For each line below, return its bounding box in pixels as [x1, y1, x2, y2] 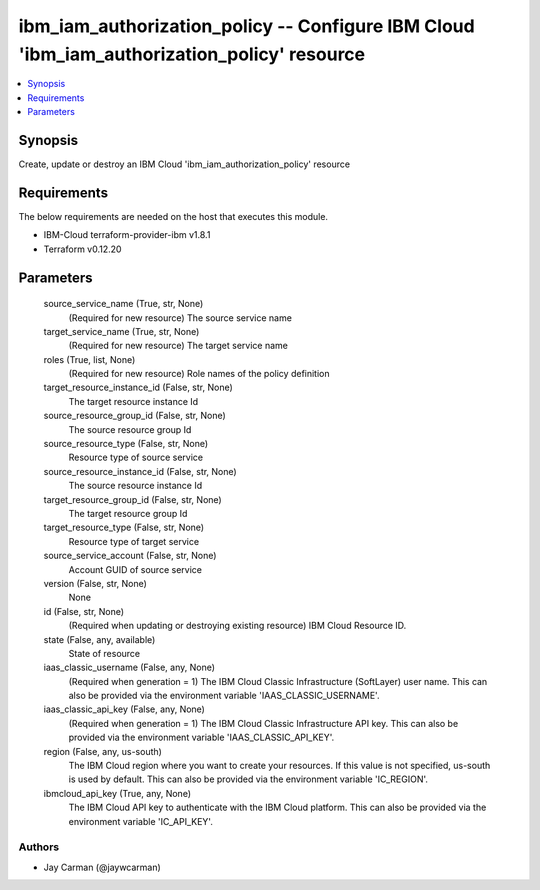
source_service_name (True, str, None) [43, 298, 204, 310]
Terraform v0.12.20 [43, 243, 122, 255]
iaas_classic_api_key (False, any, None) [43, 703, 205, 715]
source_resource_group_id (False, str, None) [43, 410, 227, 422]
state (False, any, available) [43, 633, 156, 645]
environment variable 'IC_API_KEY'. [68, 815, 214, 827]
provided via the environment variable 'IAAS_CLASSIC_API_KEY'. [68, 731, 335, 744]
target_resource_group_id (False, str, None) [43, 493, 222, 505]
